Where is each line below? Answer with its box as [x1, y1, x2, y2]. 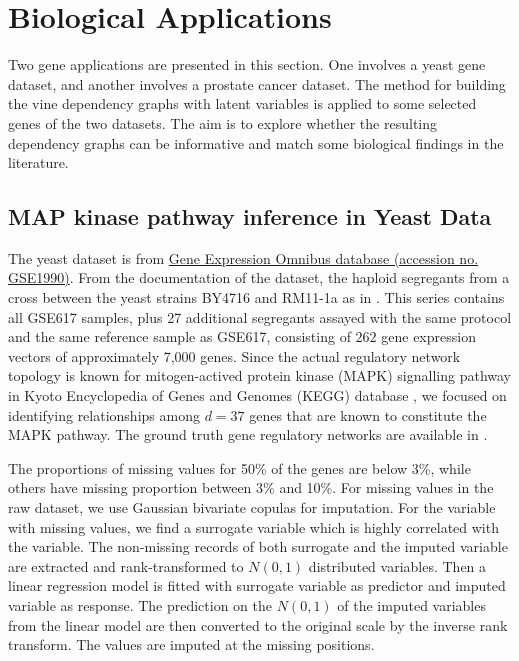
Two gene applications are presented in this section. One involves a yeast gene [8, 54, 486, 75]
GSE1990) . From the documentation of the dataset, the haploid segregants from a [8, 267, 510, 288]
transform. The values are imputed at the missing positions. [8, 634, 375, 655]
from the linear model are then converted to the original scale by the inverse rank [8, 614, 508, 635]
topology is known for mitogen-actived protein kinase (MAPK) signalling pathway [8, 365, 511, 386]
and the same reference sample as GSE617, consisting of [8, 326, 351, 347]
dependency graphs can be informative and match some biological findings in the [8, 132, 504, 153]
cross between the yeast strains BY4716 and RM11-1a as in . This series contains [8, 287, 505, 308]
